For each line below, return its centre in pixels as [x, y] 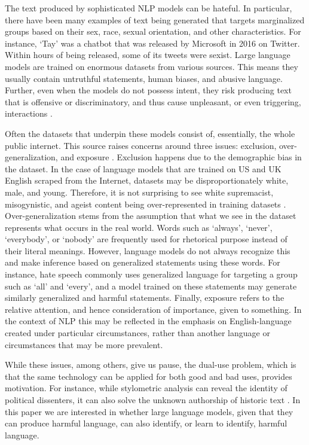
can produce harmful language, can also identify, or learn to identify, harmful [146, 423]
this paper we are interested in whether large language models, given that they [149, 411]
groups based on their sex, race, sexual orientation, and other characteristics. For [153, 31]
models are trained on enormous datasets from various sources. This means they [152, 66]
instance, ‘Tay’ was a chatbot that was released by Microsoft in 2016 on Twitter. [152, 43]
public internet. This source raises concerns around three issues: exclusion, [141, 145]
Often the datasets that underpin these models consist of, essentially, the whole [150, 133]
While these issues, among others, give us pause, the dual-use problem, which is [151, 365]
